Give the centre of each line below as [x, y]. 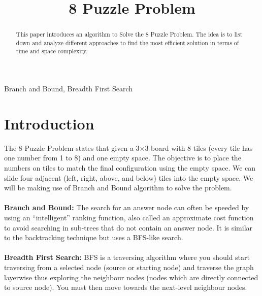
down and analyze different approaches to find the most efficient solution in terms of [127, 42]
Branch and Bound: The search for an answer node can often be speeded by [127, 207]
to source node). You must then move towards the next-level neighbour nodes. [126, 287]
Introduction [49, 123]
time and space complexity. [52, 51]
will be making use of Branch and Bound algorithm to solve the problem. [118, 188]
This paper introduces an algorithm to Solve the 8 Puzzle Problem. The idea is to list [129, 34]
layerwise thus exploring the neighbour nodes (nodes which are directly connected [131, 277]
